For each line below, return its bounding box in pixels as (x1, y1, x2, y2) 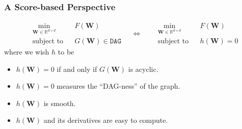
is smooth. (43, 97, 76, 108)
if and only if (57, 63, 97, 74)
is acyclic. (128, 63, 158, 74)
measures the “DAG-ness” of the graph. (57, 81, 180, 91)
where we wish (4, 46, 49, 57)
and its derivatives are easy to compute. (43, 115, 168, 125)
